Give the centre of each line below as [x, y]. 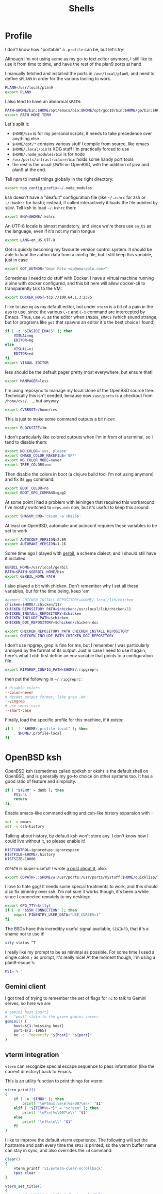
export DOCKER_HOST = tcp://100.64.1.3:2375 [49, 297]
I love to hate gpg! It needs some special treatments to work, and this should [81, 887]
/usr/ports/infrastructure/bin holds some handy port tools [73, 159]
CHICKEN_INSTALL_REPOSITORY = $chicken [43, 614]
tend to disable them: [26, 442]
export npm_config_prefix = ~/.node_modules [49, 188]
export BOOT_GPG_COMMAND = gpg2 [36, 493]
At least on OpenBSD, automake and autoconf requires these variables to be [81, 525]
